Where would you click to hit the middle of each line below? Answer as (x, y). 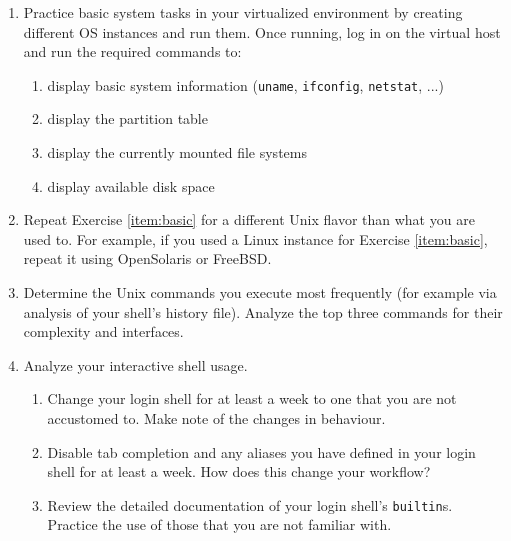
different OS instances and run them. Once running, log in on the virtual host (262, 31)
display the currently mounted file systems (177, 152)
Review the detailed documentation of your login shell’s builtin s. (250, 504)
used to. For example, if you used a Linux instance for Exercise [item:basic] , (255, 238)
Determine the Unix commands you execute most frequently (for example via (260, 292)
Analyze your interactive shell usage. (135, 364)
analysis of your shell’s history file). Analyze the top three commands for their (263, 311)
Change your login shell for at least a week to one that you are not (252, 398)
